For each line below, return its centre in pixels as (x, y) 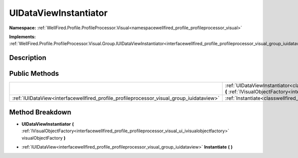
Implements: (23, 37)
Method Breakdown (40, 112)
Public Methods (34, 74)
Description (28, 58)
